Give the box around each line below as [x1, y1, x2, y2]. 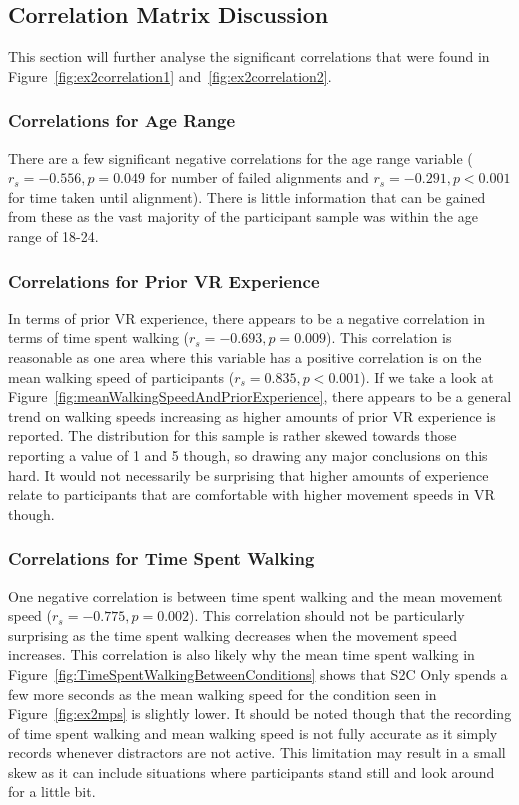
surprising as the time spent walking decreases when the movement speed [8, 624, 457, 645]
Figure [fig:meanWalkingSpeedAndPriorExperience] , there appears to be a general [8, 386, 512, 407]
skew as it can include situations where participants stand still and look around [8, 761, 495, 782]
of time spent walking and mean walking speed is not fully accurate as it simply [8, 722, 498, 743]
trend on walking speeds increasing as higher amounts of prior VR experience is [8, 405, 496, 426]
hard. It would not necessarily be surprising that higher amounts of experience [8, 464, 489, 485]
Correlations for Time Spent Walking [8, 546, 315, 571]
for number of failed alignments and [149, 167, 369, 188]
